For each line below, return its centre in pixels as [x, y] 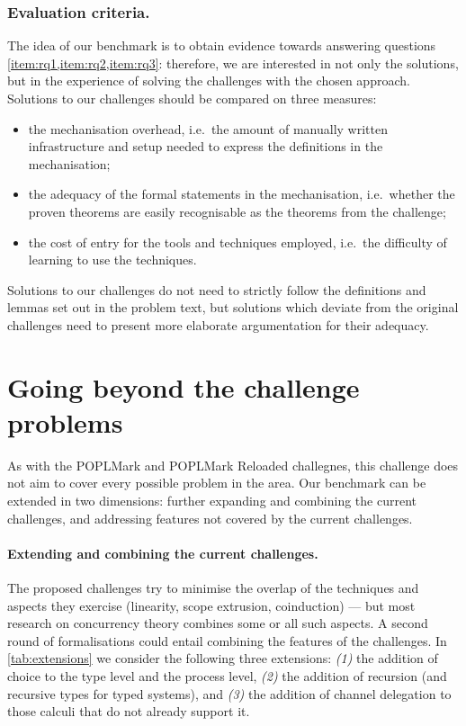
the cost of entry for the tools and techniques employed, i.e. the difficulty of [237, 242]
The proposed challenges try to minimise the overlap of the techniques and [213, 588]
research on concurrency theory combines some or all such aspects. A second [218, 623]
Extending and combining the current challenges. [163, 553]
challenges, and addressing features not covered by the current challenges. [210, 518]
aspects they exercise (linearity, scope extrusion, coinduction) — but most [211, 605]
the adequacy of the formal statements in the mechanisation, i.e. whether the [242, 194]
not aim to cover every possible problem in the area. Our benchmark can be [217, 483]
